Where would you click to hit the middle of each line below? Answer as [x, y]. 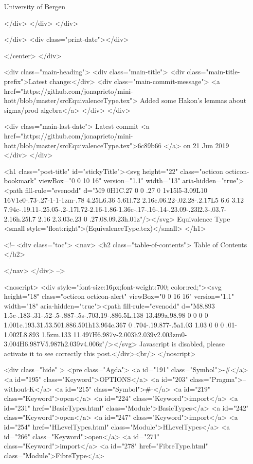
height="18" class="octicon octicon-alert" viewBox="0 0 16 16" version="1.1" [119, 296]
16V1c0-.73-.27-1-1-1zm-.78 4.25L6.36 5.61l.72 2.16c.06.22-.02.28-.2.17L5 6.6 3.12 [124, 199]
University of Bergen [35, 6]
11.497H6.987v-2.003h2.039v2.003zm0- [130, 334]
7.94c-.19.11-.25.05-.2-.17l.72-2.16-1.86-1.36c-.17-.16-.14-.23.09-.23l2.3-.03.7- [115, 209]
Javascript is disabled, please [182, 344]
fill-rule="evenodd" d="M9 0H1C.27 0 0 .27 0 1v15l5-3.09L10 [116, 190]
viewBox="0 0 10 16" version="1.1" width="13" [109, 180]
